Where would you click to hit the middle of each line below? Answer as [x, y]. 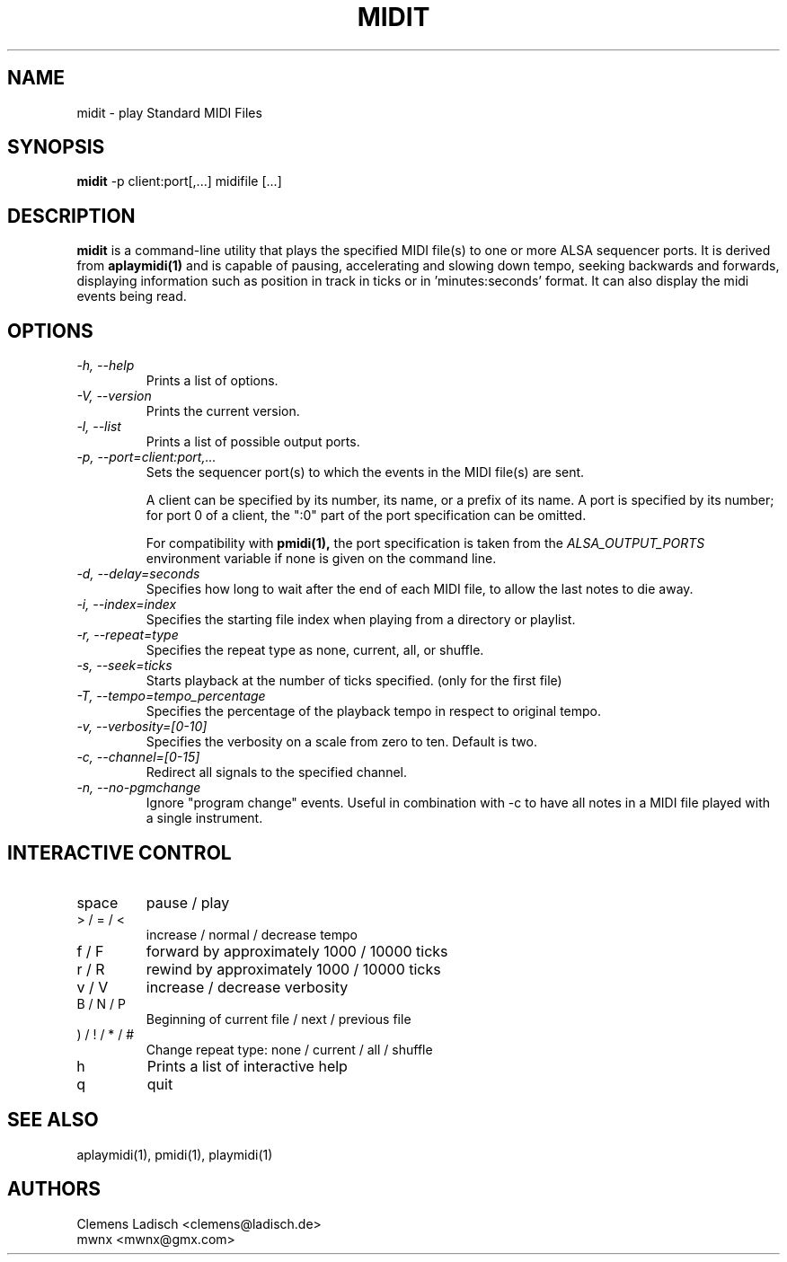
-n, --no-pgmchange [139, 788]
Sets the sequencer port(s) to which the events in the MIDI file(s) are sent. [365, 472]
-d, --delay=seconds [138, 574]
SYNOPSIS [56, 147]
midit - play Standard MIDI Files [169, 112]
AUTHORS [54, 1189]
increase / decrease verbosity [247, 987]
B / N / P [101, 1003]
